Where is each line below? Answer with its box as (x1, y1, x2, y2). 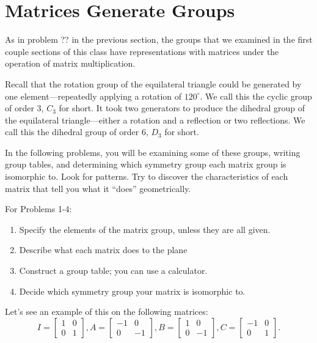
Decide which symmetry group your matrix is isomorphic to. (19, 284, 246, 297)
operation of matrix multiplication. (5, 57, 136, 70)
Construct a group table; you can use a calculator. (19, 264, 208, 277)
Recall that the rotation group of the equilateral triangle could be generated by (5, 77, 302, 90)
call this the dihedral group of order (5, 125, 139, 138)
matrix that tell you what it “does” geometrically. (5, 182, 191, 194)
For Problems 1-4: (5, 202, 72, 215)
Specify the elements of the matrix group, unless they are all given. (19, 223, 271, 235)
